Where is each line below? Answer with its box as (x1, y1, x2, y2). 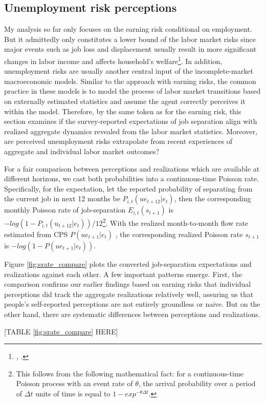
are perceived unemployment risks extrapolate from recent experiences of (4, 136, 233, 146)
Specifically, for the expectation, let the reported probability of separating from (4, 183, 253, 194)
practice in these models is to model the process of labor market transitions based (4, 86, 261, 96)
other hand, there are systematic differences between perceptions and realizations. (4, 308, 260, 319)
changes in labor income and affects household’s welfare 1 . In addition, (4, 54, 223, 66)
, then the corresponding (174, 193, 251, 204)
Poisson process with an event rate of (16, 378, 133, 389)
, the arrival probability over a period (138, 378, 256, 389)
